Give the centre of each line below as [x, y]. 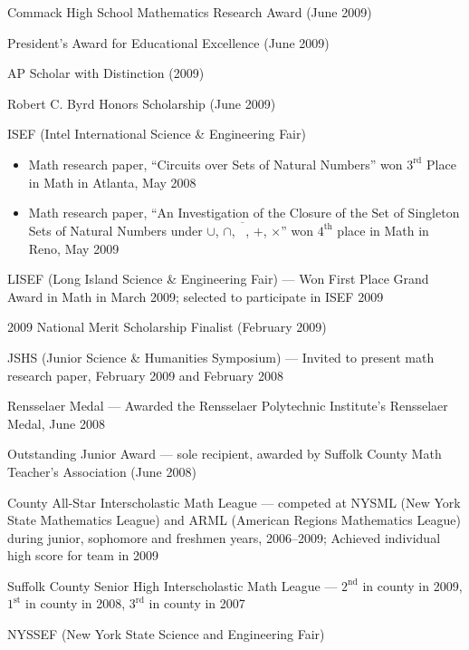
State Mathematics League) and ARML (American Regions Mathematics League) [234, 520]
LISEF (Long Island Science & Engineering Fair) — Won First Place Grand [218, 279]
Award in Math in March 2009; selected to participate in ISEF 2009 [196, 296]
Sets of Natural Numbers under [115, 230]
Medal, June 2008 [56, 423]
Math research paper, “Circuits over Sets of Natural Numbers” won [215, 164]
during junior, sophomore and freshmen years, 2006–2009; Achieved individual [224, 537]
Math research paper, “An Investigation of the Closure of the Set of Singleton [244, 213]
